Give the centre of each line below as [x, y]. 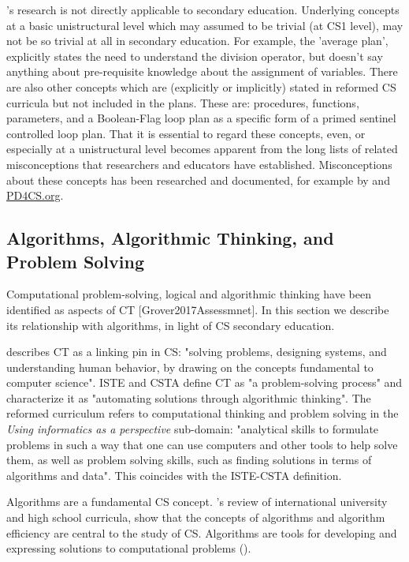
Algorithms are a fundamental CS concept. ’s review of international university [197, 502]
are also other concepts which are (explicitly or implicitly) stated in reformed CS [201, 86]
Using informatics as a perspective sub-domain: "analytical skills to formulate [193, 429]
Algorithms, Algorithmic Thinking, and [170, 238]
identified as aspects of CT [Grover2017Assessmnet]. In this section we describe [198, 309]
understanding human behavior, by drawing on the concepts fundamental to [190, 367]
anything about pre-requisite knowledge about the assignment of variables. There [202, 71]
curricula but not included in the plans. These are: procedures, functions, [183, 102]
